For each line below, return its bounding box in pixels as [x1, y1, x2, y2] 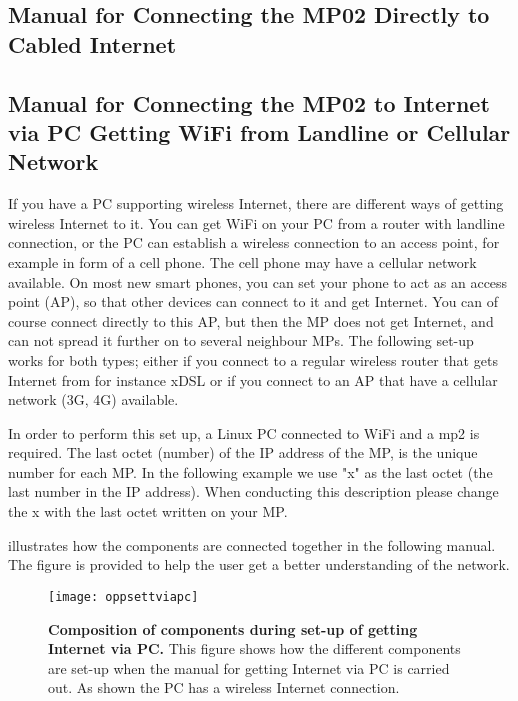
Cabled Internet [8, 28, 177, 59]
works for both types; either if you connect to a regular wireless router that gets [8, 349, 498, 370]
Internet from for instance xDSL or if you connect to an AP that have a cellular [8, 369, 498, 390]
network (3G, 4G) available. [8, 389, 179, 410]
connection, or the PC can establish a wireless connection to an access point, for [8, 232, 500, 253]
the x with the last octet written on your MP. [8, 501, 288, 522]
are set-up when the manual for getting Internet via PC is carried [48, 657, 450, 678]
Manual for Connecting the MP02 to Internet [8, 87, 490, 118]
